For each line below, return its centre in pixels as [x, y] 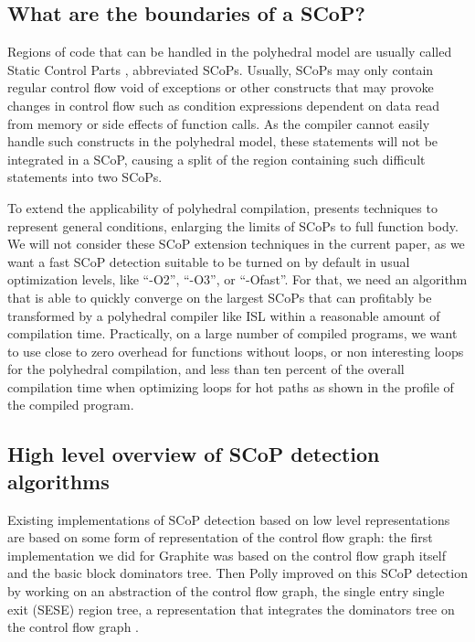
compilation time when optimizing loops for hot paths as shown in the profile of [231, 386]
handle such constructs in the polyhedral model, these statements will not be [223, 141]
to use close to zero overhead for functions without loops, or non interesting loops [236, 351]
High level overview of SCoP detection [194, 454]
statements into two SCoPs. [85, 177]
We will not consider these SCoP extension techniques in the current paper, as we [236, 244]
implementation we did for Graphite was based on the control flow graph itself [227, 555]
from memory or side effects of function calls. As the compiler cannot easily [219, 123]
